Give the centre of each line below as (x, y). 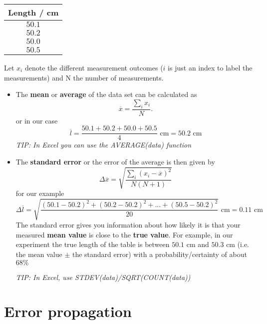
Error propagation (68, 311)
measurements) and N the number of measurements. (84, 77)
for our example (40, 193)
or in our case (37, 120)
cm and (198, 244)
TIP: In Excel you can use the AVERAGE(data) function (104, 145)
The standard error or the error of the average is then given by (115, 161)
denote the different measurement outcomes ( (94, 67)
